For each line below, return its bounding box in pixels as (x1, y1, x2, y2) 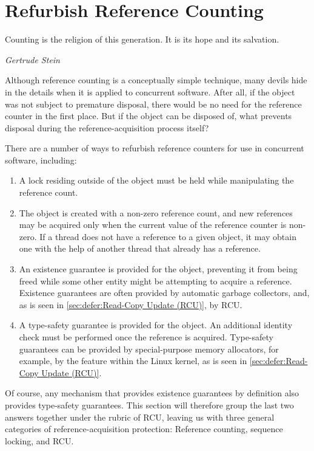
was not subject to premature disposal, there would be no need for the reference (5, 97, 302, 110)
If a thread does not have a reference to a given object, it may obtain (39, 230, 296, 243)
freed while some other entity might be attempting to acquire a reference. (19, 274, 292, 287)
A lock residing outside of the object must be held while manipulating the (19, 174, 294, 187)
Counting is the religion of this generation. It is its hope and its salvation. (5, 33, 279, 46)
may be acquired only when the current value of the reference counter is (19, 218, 287, 231)
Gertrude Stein (5, 53, 60, 66)
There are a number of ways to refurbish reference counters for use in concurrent (5, 142, 304, 154)
